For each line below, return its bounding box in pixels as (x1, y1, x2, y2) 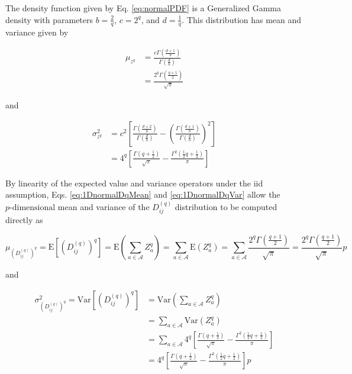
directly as (5, 214, 43, 226)
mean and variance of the (57, 200, 150, 212)
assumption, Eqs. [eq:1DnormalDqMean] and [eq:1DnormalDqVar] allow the (5, 188, 280, 201)
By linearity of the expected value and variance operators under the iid (5, 176, 263, 189)
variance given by (5, 26, 69, 38)
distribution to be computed (175, 200, 277, 212)
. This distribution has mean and (182, 13, 302, 25)
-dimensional (9, 203, 56, 212)
